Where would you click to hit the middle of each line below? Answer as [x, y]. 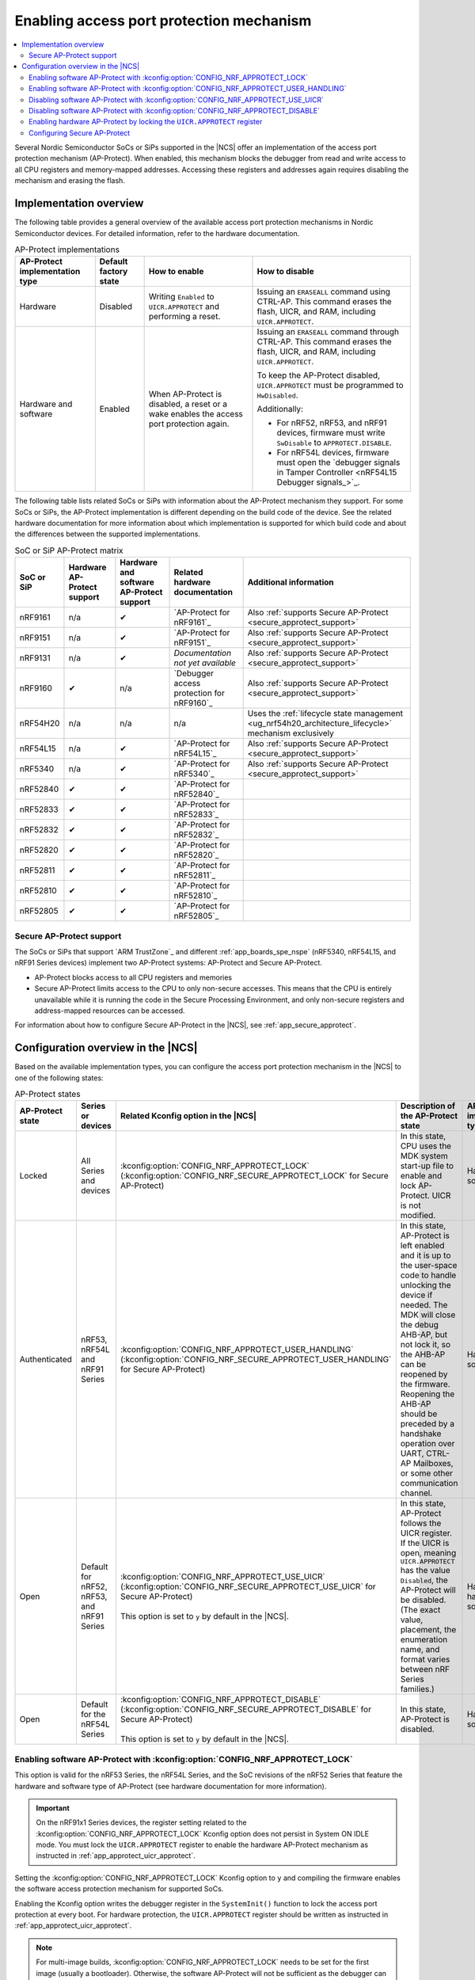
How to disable [285, 272]
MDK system [424, 1156]
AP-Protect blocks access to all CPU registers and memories [133, 977]
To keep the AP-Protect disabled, [318, 375]
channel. [416, 1493]
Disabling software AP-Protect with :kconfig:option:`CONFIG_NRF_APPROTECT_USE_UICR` [177, 100]
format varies [425, 1659]
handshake [421, 1434]
